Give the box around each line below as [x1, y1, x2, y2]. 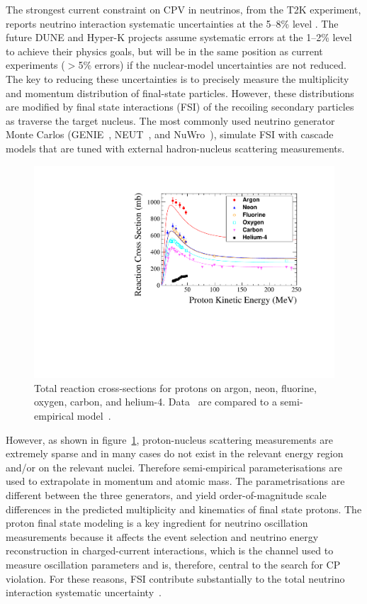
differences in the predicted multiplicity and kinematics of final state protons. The [6, 501, 362, 516]
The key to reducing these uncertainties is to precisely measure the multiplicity [6, 71, 349, 86]
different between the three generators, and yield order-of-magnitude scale [6, 487, 327, 502]
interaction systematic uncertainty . [6, 585, 162, 600]
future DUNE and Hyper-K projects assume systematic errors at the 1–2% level [6, 30, 352, 45]
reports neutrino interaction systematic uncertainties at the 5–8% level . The [6, 16, 339, 30]
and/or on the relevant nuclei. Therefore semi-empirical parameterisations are [6, 459, 342, 474]
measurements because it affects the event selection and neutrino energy [6, 529, 319, 544]
